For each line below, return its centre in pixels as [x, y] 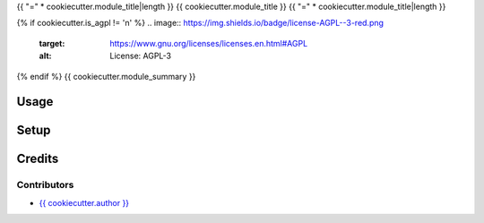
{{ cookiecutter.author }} [84, 202]
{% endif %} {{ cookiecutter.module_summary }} [106, 76]
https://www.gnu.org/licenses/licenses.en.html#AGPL [209, 43]
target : [52, 43]
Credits [38, 159]
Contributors [45, 185]
